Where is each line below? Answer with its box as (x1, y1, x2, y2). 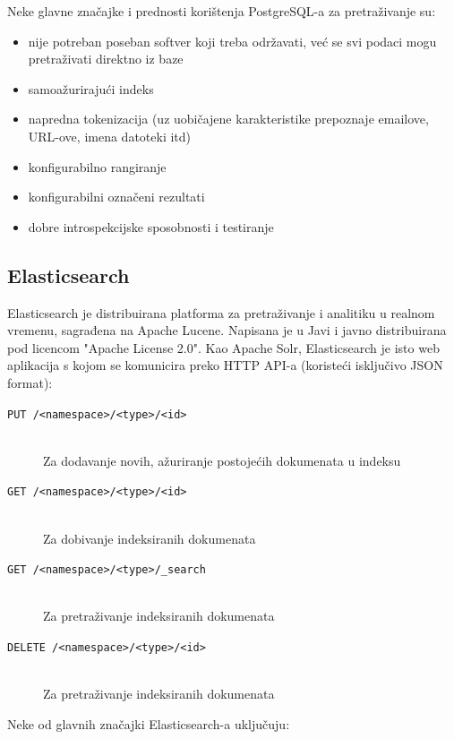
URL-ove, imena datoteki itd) (28, 126, 192, 145)
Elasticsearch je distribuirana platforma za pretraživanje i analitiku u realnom (7, 303, 435, 322)
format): (7, 373, 53, 391)
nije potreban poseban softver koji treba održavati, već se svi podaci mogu (28, 31, 437, 50)
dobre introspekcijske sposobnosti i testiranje (28, 217, 274, 236)
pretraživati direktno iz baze (28, 49, 184, 68)
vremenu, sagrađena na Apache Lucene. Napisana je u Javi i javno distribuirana (7, 321, 447, 339)
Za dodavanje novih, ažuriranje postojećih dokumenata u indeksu (43, 451, 401, 469)
